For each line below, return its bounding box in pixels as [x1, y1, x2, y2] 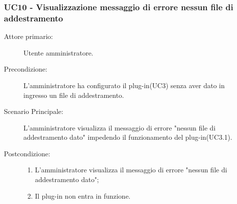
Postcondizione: [4, 148, 50, 158]
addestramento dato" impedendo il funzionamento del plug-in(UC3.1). [23, 132, 233, 142]
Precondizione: [4, 64, 47, 74]
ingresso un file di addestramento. [23, 90, 124, 100]
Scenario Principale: [4, 106, 63, 116]
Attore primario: [4, 31, 53, 41]
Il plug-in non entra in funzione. [35, 190, 131, 201]
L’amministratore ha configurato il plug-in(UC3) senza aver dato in [23, 80, 225, 90]
